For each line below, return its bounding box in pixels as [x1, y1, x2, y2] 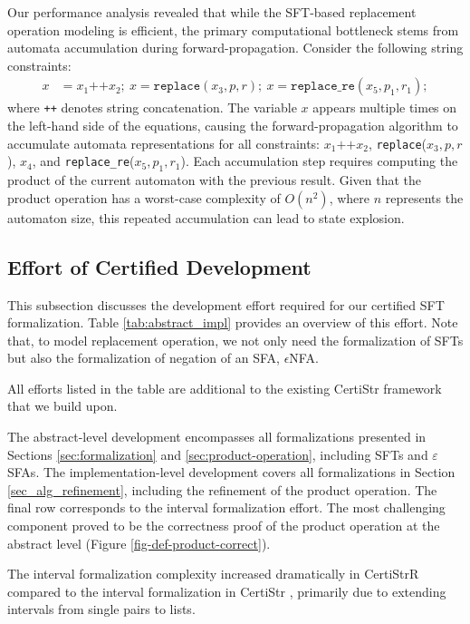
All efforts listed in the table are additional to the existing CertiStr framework [7, 378, 442, 397]
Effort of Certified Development [7, 252, 312, 280]
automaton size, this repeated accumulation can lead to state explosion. [7, 208, 405, 227]
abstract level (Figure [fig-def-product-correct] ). [7, 533, 271, 552]
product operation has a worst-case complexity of [7, 188, 281, 207]
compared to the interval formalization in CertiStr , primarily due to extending [7, 581, 446, 600]
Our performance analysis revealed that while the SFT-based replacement [7, 3, 417, 21]
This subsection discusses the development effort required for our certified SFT [7, 295, 445, 314]
